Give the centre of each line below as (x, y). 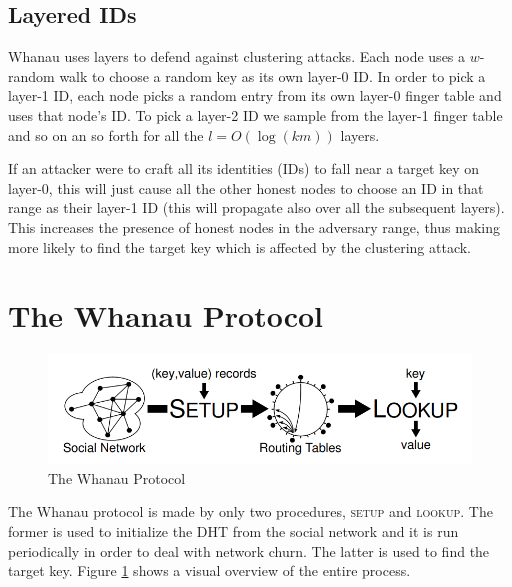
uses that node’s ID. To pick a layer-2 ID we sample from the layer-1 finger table (255, 114)
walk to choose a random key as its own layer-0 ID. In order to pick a (272, 75)
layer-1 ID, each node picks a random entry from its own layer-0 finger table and (255, 95)
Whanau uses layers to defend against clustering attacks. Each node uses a (237, 56)
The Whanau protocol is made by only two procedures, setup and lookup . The (250, 511)
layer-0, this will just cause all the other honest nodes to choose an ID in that (246, 187)
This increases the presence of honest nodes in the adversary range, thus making (254, 226)
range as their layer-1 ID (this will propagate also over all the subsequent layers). (256, 207)
